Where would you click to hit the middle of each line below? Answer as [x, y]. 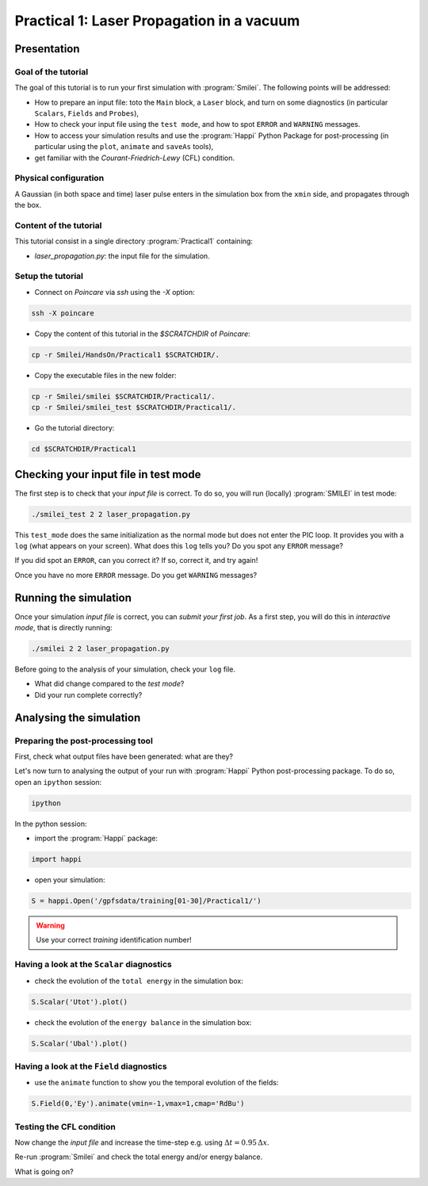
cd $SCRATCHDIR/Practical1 [84, 449]
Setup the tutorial [49, 276]
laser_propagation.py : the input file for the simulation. [122, 256]
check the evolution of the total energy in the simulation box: [139, 981]
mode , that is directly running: [63, 628]
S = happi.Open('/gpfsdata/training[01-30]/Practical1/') [146, 901]
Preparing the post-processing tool [84, 740]
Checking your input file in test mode [108, 474]
